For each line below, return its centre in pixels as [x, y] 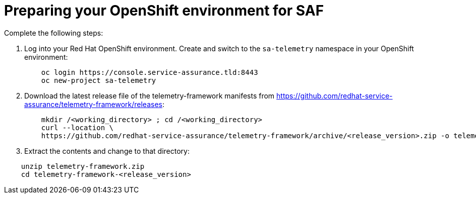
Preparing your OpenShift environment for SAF [164, 11]
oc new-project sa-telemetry [99, 80]
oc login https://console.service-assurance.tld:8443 [150, 72]
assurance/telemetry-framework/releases [93, 104]
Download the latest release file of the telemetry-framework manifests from [150, 95]
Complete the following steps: [54, 33]
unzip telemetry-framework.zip [83, 166]
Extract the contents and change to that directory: [107, 151]
